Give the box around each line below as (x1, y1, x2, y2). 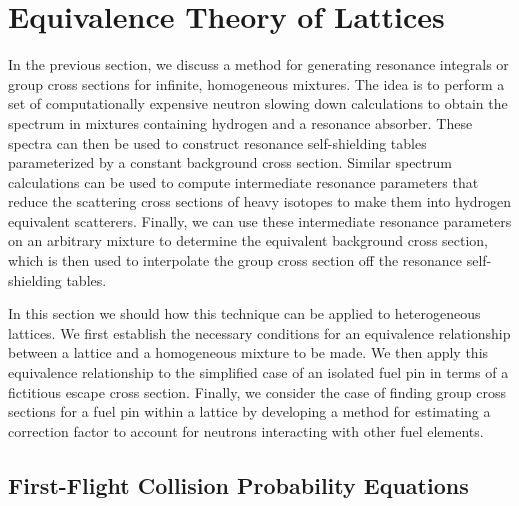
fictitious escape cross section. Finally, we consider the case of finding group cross (8, 381, 507, 402)
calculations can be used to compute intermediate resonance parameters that (8, 171, 479, 192)
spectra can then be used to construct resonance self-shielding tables (8, 132, 427, 153)
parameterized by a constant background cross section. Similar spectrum (8, 152, 452, 173)
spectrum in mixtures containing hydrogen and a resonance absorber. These (8, 112, 473, 133)
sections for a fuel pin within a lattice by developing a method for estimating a (8, 401, 491, 422)
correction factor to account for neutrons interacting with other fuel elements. (8, 420, 484, 441)
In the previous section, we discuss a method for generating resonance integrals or (8, 54, 509, 75)
